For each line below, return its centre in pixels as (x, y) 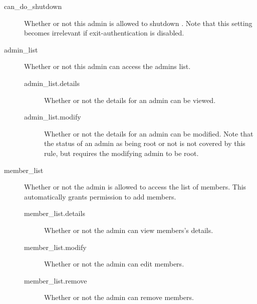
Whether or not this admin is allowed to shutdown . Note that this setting (138, 23)
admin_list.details (52, 83)
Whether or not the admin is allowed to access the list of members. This (135, 187)
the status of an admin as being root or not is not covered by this (145, 143)
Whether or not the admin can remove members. (119, 297)
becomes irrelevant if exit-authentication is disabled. (104, 33)
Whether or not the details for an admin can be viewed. (130, 100)
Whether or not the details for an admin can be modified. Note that (149, 133)
